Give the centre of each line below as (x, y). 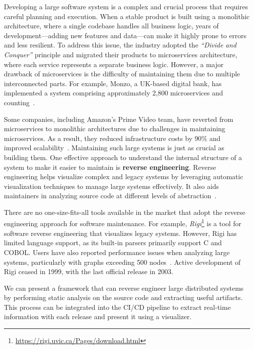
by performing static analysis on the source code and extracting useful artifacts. (123, 297)
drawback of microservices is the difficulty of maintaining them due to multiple (122, 74)
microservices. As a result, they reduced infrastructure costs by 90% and (112, 138)
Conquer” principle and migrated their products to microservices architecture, (121, 54)
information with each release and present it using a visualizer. (98, 316)
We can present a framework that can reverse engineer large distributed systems (124, 288)
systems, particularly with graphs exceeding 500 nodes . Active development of (122, 262)
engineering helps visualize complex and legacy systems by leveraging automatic (124, 176)
